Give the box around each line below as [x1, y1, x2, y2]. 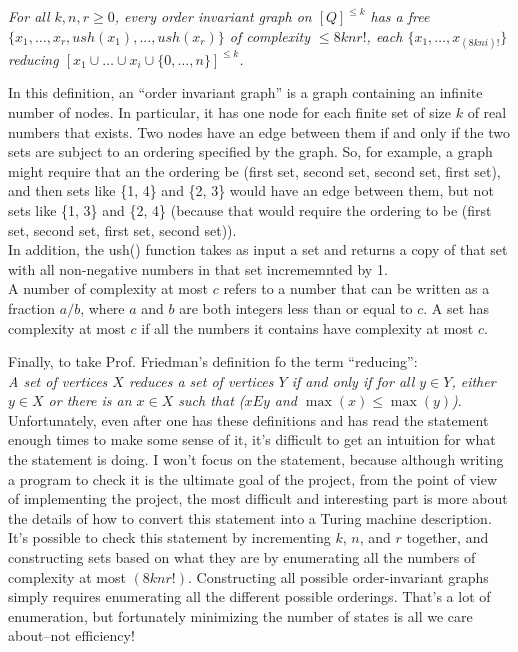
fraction [8, 297, 56, 318]
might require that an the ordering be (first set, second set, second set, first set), [8, 160, 501, 181]
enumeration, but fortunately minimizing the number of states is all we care [8, 605, 473, 626]
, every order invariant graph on [114, 6, 312, 26]
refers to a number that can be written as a [223, 278, 490, 299]
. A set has [423, 297, 490, 318]
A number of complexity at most [8, 278, 208, 299]
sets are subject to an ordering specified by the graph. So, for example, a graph [8, 141, 493, 162]
